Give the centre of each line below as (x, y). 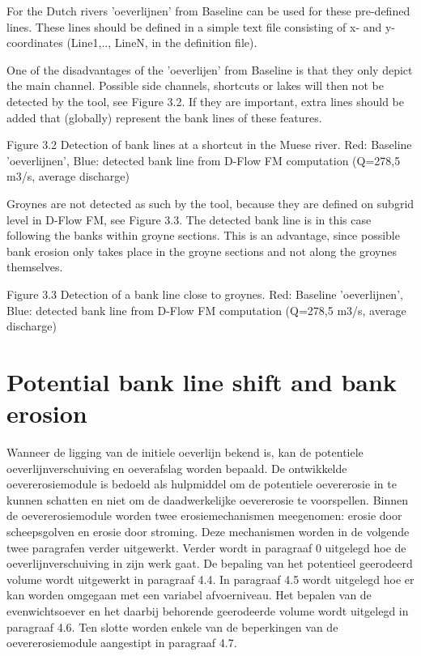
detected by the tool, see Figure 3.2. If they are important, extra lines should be (205, 101)
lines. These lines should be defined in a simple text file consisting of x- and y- (201, 26)
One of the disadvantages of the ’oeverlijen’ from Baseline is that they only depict (210, 69)
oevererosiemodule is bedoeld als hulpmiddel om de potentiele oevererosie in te (202, 484)
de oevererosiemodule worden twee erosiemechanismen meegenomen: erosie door (204, 515)
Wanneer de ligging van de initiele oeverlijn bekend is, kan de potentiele (185, 452)
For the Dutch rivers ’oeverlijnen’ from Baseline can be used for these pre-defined (208, 11)
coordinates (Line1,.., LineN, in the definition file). (132, 43)
